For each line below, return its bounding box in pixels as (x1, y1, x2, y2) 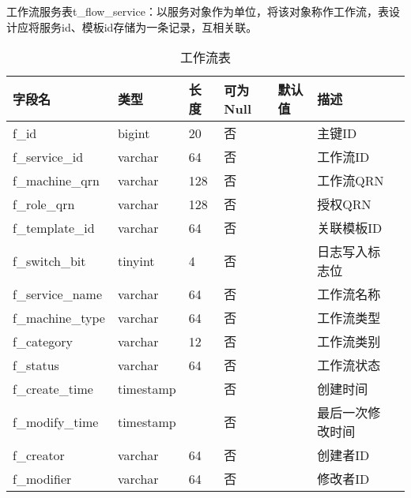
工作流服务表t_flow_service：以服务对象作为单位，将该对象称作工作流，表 (6, 3, 389, 19)
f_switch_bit (13, 251, 86, 270)
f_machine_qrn (13, 170, 100, 189)
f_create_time (13, 379, 93, 398)
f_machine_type (13, 308, 105, 327)
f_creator (13, 445, 65, 464)
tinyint (117, 251, 155, 270)
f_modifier (13, 469, 72, 488)
